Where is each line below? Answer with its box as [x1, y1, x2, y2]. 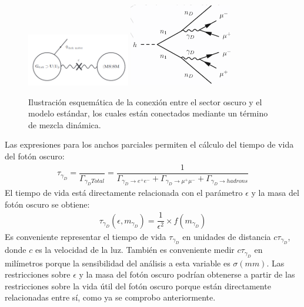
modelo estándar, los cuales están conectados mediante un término [28, 107, 268, 119]
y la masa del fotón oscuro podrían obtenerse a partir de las [79, 268, 295, 281]
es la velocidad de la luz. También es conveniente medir [35, 243, 235, 256]
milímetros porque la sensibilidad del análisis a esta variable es [5, 256, 230, 269]
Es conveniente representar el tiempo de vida [5, 230, 166, 242]
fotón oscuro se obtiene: [5, 198, 90, 210]
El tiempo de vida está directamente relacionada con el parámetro [5, 186, 243, 199]
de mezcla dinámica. [28, 118, 101, 131]
